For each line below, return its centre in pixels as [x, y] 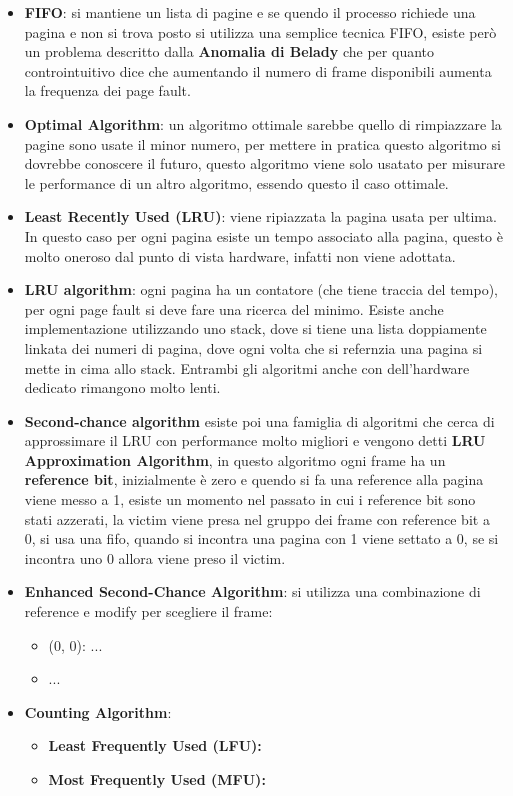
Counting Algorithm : [98, 711]
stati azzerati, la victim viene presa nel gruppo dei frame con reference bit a [257, 518]
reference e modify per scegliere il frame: [148, 611]
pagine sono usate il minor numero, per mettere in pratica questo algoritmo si [262, 143]
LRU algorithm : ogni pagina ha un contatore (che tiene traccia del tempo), [261, 289]
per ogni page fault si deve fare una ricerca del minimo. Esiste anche [234, 308]
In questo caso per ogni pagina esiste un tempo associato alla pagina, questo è [263, 235]
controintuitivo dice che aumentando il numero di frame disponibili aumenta [258, 70]
